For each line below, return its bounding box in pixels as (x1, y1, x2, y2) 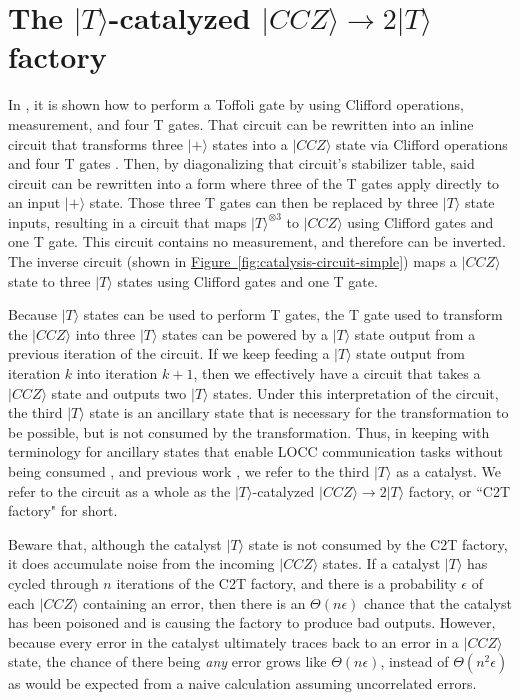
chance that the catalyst (364, 592, 512, 613)
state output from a (354, 323, 476, 344)
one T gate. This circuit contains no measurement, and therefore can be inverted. (8, 231, 506, 252)
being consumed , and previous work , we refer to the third (8, 461, 370, 481)
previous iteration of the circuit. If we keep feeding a (8, 343, 330, 364)
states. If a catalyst (322, 553, 441, 574)
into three (75, 323, 136, 344)
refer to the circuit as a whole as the (8, 480, 231, 501)
